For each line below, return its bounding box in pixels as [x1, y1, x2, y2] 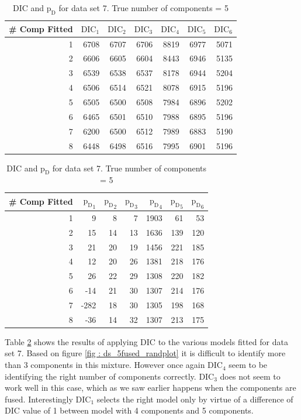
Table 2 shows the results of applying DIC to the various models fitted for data [5, 335, 288, 347]
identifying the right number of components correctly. [5, 370, 196, 382]
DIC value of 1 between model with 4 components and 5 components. [5, 404, 254, 416]
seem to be [229, 359, 268, 371]
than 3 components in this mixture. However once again [5, 359, 205, 371]
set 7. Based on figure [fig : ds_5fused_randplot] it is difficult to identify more [5, 347, 286, 359]
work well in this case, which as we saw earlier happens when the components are [5, 381, 296, 394]
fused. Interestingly [5, 393, 73, 405]
